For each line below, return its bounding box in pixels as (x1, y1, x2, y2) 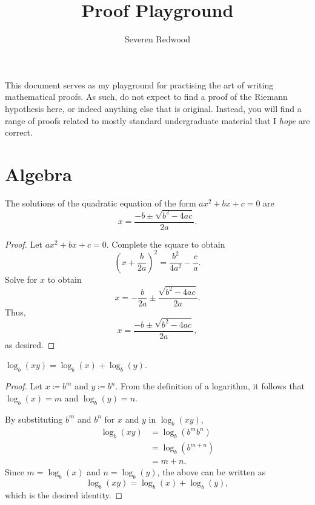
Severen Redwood (125, 33, 190, 45)
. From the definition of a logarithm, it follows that (115, 380, 305, 392)
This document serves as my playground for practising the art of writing (5, 78, 274, 91)
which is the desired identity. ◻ (5, 488, 123, 501)
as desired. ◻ (5, 338, 55, 351)
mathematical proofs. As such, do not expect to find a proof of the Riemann (5, 90, 288, 103)
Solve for (5, 272, 38, 285)
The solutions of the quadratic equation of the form (5, 196, 196, 209)
